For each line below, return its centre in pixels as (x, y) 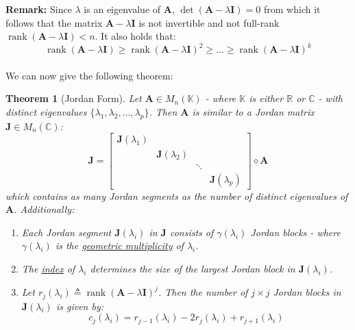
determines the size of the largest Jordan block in (193, 268)
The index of (48, 268)
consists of (192, 232)
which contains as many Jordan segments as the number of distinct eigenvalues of (177, 195)
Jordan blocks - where (295, 232)
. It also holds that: (135, 36)
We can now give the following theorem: (89, 75)
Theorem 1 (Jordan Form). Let (74, 98)
